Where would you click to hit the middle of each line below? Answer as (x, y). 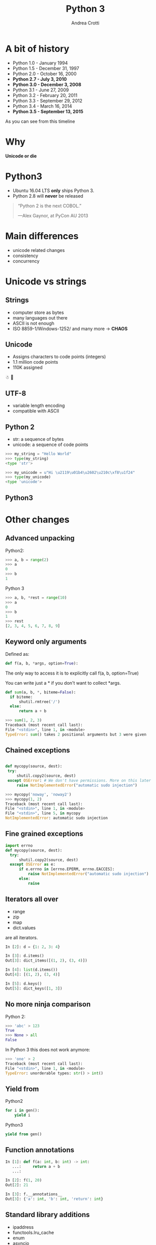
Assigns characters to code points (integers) (59, 357)
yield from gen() (24, 1134)
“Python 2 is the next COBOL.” (50, 206)
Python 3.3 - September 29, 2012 (48, 101)
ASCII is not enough (33, 323)
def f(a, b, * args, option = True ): (42, 663)
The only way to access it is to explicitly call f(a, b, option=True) (72, 673)
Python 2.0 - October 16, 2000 (45, 74)
